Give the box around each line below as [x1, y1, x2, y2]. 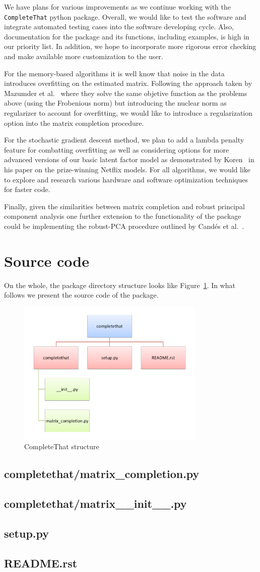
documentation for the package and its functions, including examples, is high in [4, 31, 249, 41]
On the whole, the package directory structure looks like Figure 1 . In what [4, 279, 236, 290]
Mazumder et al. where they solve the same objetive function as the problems [4, 87, 247, 98]
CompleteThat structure [24, 441, 99, 452]
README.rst [4, 555, 78, 570]
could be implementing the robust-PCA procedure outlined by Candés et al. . [4, 220, 244, 231]
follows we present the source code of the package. [4, 290, 159, 300]
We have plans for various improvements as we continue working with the [4, 2, 231, 12]
